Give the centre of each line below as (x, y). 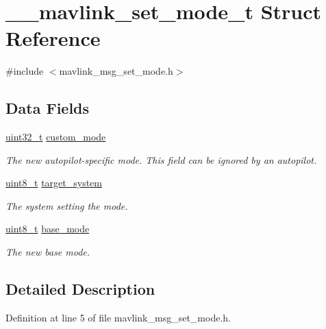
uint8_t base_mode (48, 229)
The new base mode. (48, 252)
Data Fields (48, 108)
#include (25, 71)
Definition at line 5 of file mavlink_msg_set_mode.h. (118, 317)
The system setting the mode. (67, 205)
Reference (53, 38)
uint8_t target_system (54, 183)
